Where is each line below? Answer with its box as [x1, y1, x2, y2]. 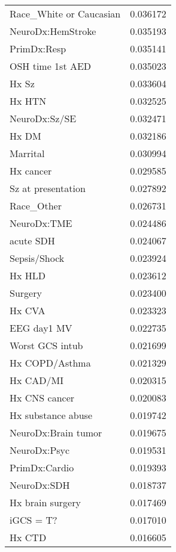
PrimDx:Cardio [10, 461, 74, 474]
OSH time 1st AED [10, 59, 92, 73]
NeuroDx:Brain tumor [10, 426, 102, 439]
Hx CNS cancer [10, 391, 75, 405]
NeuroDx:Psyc [10, 443, 70, 457]
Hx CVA [10, 303, 45, 317]
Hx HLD [10, 268, 46, 282]
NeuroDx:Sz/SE [10, 111, 77, 125]
